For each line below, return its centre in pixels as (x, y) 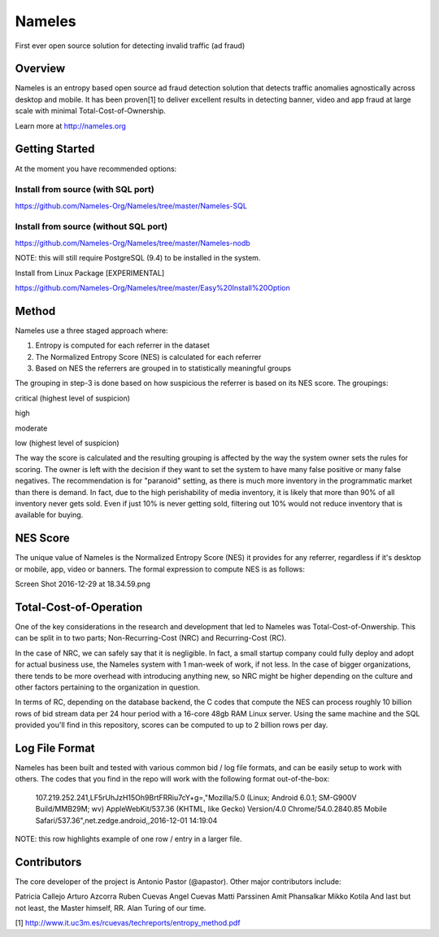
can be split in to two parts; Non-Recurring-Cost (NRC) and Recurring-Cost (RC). (151, 638)
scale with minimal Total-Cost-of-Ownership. (90, 111)
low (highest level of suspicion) (67, 443)
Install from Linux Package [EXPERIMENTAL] (90, 273)
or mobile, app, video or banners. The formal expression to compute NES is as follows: (160, 569)
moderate (31, 428)
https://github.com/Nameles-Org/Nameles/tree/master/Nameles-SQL (131, 206)
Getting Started (55, 149)
